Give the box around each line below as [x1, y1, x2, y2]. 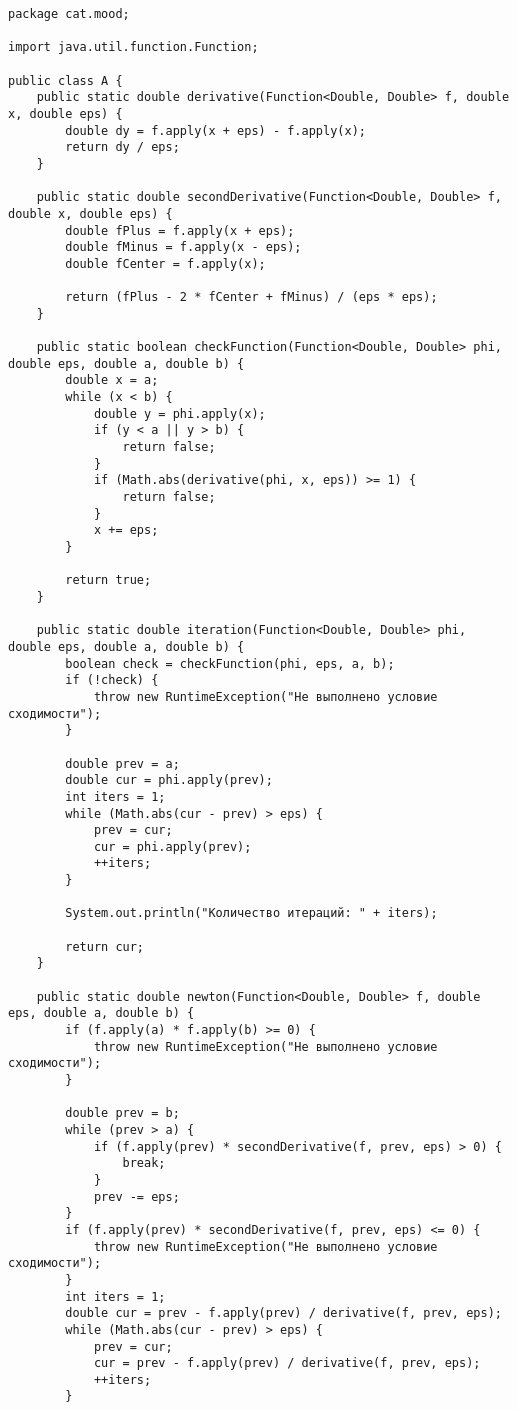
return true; [65, 573, 152, 588]
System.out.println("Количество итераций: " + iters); [65, 906, 438, 921]
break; [122, 1156, 166, 1171]
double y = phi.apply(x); [93, 406, 266, 421]
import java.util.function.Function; [8, 40, 259, 55]
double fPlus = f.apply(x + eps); [65, 223, 295, 238]
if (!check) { [65, 673, 159, 688]
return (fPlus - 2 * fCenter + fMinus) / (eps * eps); [65, 290, 438, 305]
